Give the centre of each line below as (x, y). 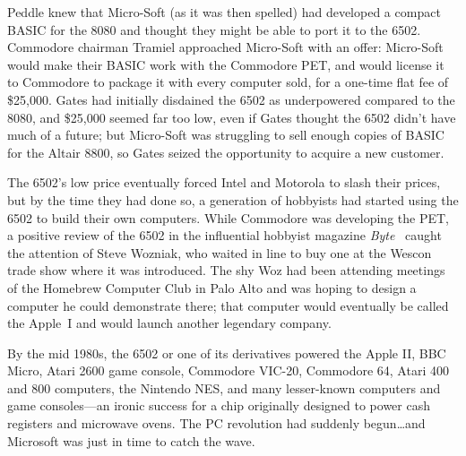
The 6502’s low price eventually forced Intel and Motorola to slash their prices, (224, 182)
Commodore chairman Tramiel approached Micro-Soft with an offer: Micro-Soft (225, 47)
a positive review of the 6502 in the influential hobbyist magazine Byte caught (224, 235)
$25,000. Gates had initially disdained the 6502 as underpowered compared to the (231, 99)
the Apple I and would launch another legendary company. (169, 323)
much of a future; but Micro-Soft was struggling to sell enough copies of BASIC (226, 135)
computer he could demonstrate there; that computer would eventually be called (228, 305)
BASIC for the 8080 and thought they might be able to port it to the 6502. (214, 29)
